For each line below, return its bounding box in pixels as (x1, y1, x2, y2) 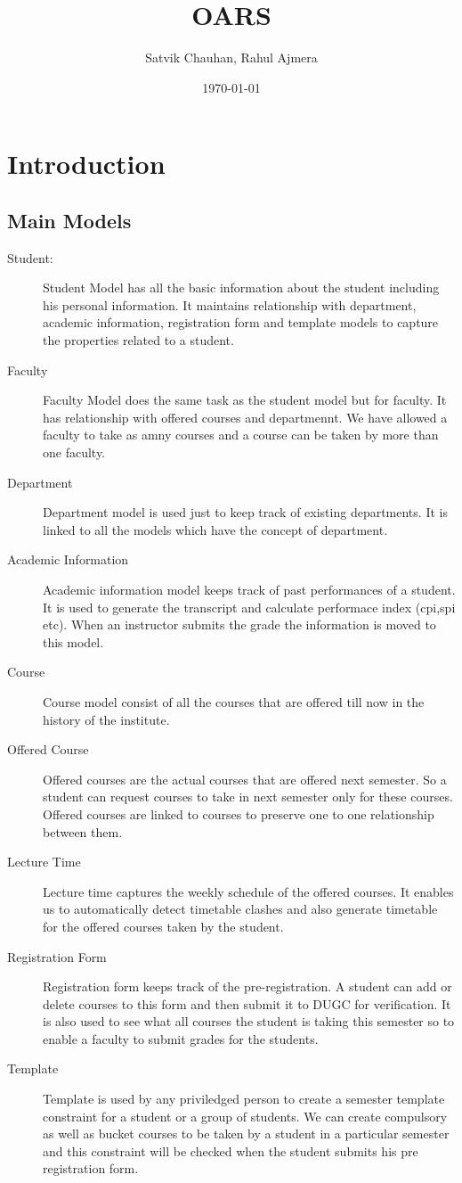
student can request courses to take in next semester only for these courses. (43, 787, 453, 806)
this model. (43, 632, 104, 651)
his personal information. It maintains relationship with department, (43, 295, 417, 314)
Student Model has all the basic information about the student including (43, 278, 440, 297)
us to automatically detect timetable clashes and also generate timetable (43, 900, 438, 918)
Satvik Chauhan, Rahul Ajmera (145, 48, 318, 67)
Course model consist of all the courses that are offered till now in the (43, 692, 425, 711)
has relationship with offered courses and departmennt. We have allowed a (43, 407, 448, 426)
